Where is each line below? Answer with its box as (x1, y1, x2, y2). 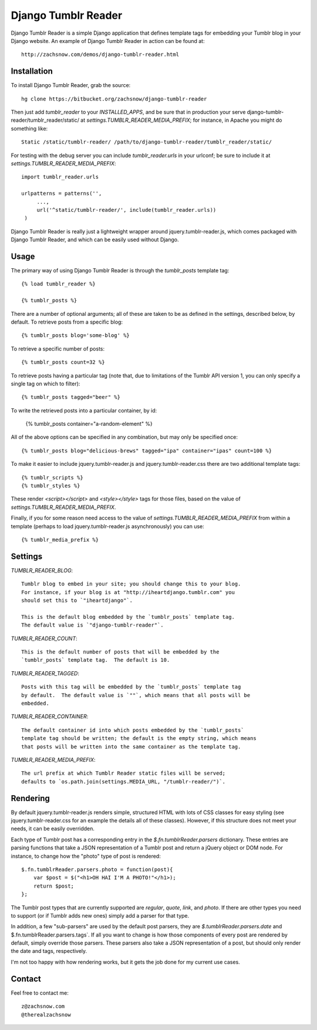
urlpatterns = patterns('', (21, 190, 102, 197)
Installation (11, 66, 53, 76)
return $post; (33, 882, 75, 889)
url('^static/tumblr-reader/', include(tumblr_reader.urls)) (36, 206, 217, 213)
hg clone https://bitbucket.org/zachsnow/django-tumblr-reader (21, 95, 207, 102)
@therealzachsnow (21, 1011, 71, 1018)
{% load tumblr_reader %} (21, 281, 96, 288)
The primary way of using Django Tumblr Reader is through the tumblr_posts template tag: (11, 267, 230, 274)
